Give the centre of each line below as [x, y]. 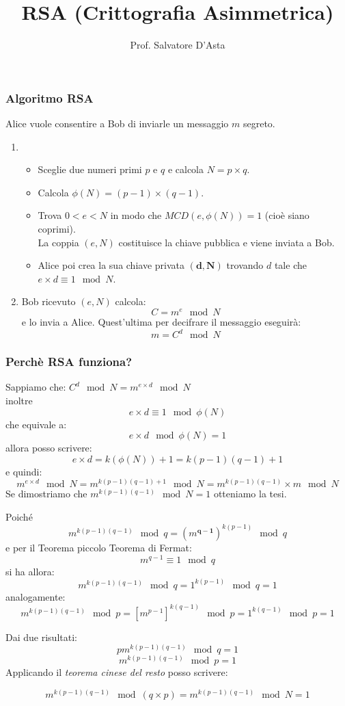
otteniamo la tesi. [250, 494]
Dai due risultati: [41, 637]
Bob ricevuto [49, 301]
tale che [290, 265]
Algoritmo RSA [50, 97]
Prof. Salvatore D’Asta [178, 45]
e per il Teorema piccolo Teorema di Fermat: [99, 547]
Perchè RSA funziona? [69, 362]
